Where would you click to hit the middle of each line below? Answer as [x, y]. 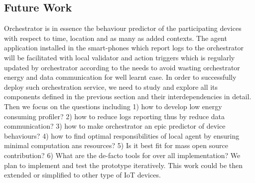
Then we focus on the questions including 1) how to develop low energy [113, 106]
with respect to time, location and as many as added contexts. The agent [116, 38]
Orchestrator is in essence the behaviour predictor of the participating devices [123, 28]
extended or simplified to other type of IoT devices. [82, 175]
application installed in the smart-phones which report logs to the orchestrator [124, 48]
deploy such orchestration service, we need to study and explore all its [111, 87]
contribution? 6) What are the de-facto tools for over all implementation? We [122, 155]
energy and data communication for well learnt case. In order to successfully [120, 77]
